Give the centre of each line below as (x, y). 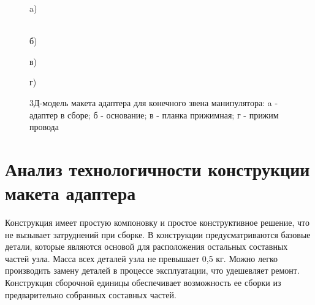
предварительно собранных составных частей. (91, 294)
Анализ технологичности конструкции (157, 168)
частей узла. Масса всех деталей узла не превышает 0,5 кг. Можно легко (142, 258)
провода (44, 127)
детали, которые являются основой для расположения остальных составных (146, 246)
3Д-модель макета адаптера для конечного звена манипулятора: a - (154, 102)
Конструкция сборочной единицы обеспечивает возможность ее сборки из (143, 283)
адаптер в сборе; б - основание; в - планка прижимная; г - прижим (154, 114)
